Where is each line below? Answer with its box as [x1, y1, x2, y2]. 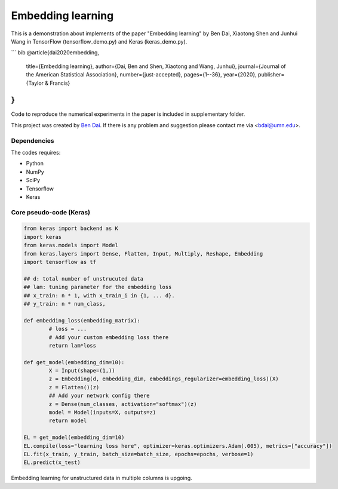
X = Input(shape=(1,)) [48, 367, 116, 374]
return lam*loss [48, 342, 97, 349]
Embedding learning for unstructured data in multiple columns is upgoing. [11, 475, 192, 482]
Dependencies [11, 136, 55, 144]
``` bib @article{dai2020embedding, [11, 49, 100, 56]
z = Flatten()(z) [48, 384, 100, 390]
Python [26, 160, 44, 167]
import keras [23, 233, 62, 240]
